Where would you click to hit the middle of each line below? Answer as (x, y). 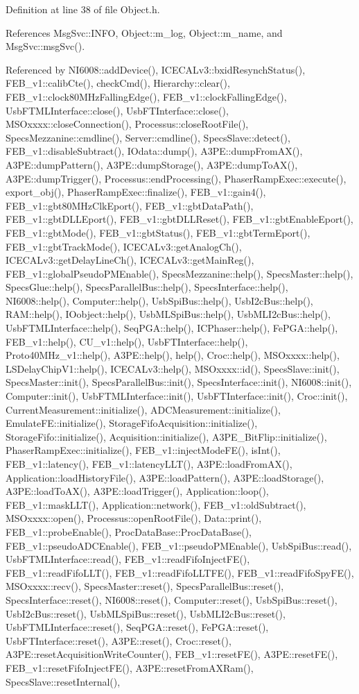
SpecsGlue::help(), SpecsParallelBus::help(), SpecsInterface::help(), (147, 287)
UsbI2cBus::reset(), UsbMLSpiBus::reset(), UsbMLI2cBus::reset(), (146, 613)
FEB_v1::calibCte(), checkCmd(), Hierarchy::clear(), (118, 83)
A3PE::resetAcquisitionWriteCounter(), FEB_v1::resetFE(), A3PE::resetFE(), (172, 654)
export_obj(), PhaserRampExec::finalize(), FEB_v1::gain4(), (136, 192)
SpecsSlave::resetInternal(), (63, 681)
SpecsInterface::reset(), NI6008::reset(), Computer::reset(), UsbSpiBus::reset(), (172, 599)
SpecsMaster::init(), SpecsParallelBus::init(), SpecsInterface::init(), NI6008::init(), (179, 382)
